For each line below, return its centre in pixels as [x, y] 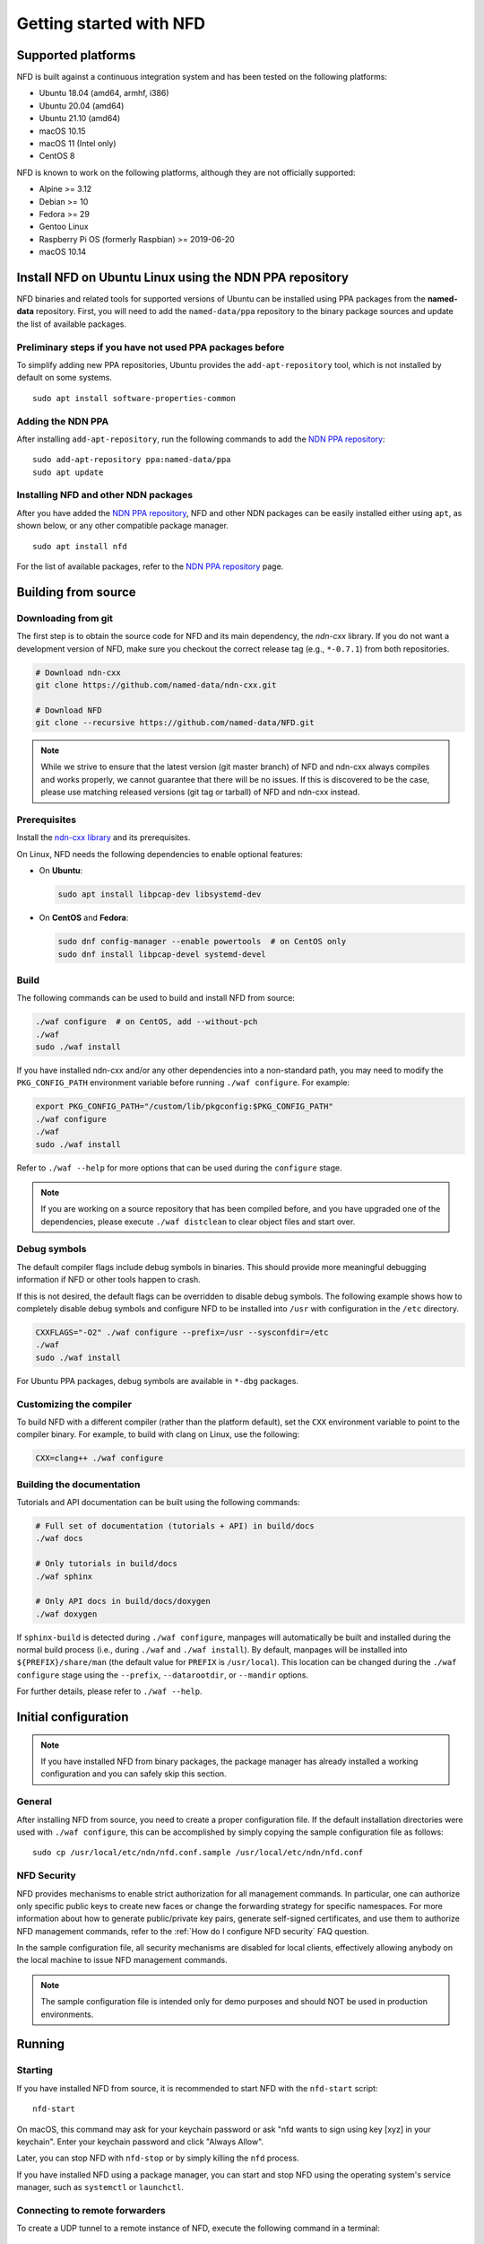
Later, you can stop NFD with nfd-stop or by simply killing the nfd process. [158, 2158]
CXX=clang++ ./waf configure [99, 1458]
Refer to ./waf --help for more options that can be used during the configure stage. [179, 1168]
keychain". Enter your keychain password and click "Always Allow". [140, 2142]
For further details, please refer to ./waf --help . [109, 1691]
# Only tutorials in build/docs [107, 1564]
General [35, 1801]
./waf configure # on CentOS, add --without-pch [147, 1022]
